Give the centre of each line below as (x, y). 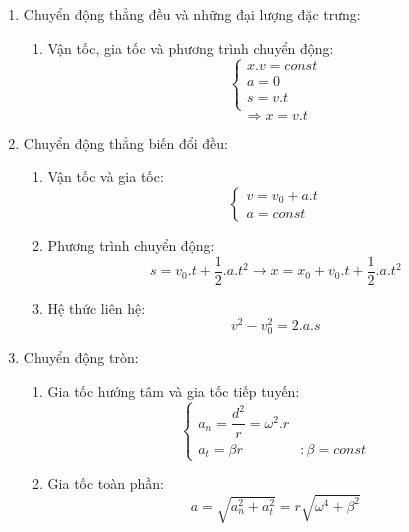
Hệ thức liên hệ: (96, 307)
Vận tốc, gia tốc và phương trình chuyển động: (190, 47)
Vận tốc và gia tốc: (105, 176)
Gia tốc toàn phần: (105, 483)
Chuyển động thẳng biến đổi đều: (126, 142)
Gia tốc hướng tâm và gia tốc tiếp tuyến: (173, 391)
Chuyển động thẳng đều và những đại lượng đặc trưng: (192, 14)
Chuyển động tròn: (81, 357)
